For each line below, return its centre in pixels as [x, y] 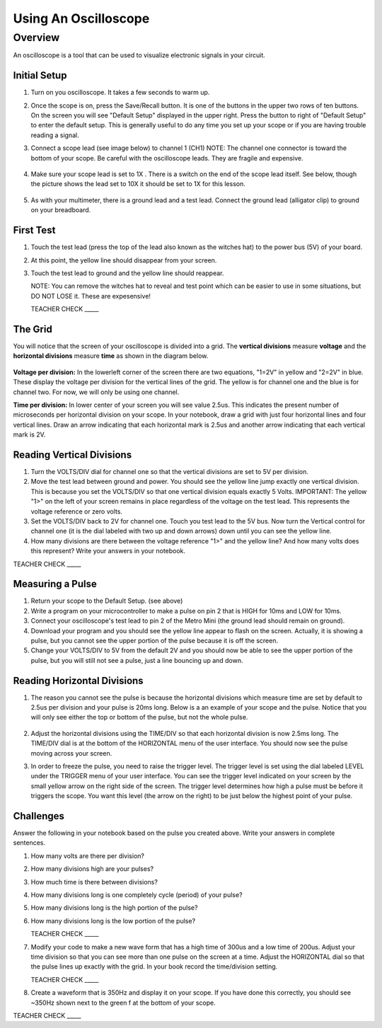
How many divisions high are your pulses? [92, 869]
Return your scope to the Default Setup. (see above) [107, 601]
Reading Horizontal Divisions [79, 680]
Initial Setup [40, 75]
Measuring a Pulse [55, 584]
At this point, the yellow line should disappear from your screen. [124, 260]
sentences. [29, 843]
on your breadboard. [61, 210]
